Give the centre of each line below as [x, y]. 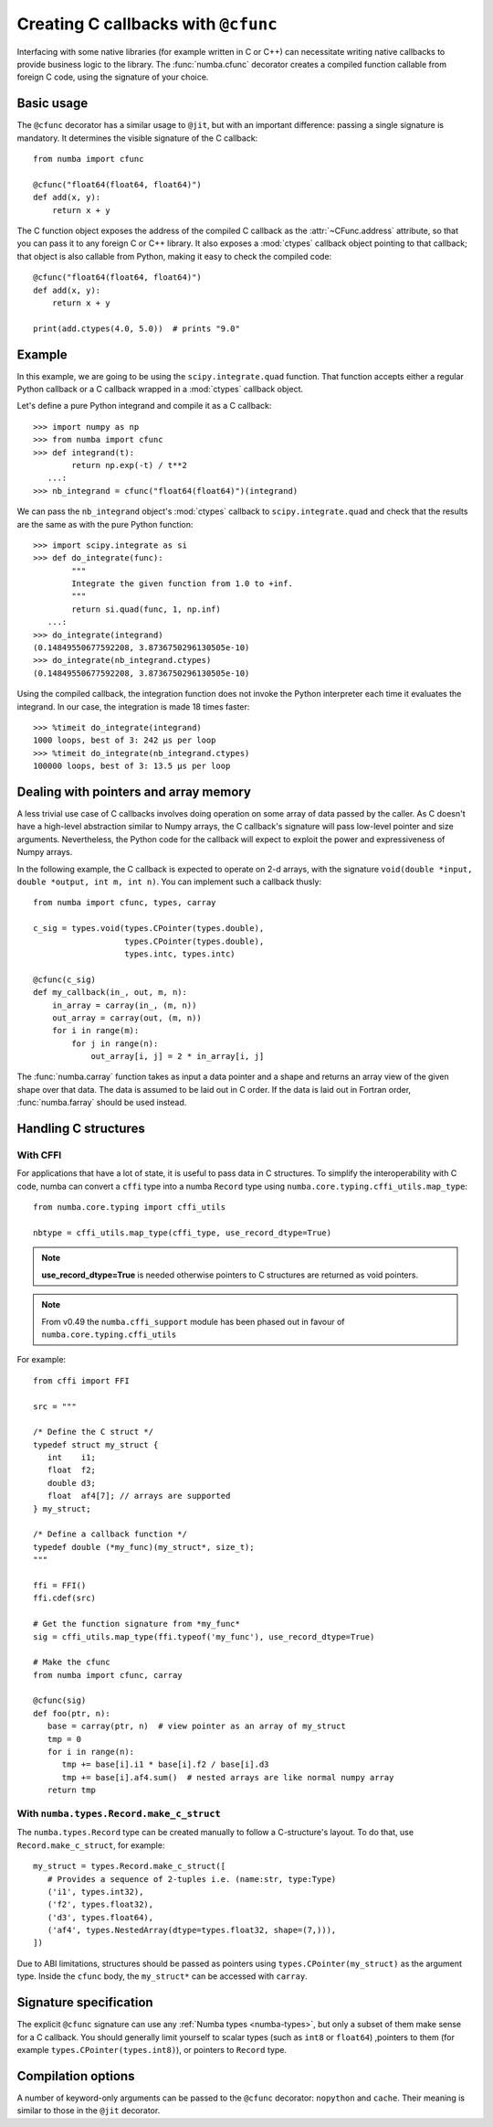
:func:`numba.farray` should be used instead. [102, 1103]
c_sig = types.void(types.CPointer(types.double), [149, 929]
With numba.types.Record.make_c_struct [119, 1813]
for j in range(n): [115, 1043]
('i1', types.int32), [95, 1892]
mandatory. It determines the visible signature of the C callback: [137, 138]
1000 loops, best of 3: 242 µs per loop [125, 740]
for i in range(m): [95, 1031]
